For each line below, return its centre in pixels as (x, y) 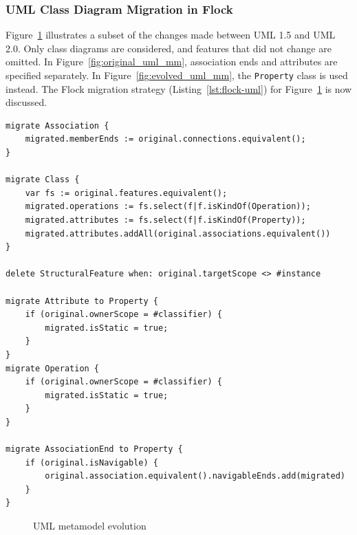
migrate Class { (43, 180)
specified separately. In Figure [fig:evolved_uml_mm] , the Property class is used (177, 75)
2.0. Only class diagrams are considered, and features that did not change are (169, 48)
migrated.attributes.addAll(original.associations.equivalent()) (178, 233)
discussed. (26, 102)
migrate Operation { (53, 368)
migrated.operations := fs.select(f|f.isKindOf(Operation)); (168, 207)
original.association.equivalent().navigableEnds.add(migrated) (195, 476)
